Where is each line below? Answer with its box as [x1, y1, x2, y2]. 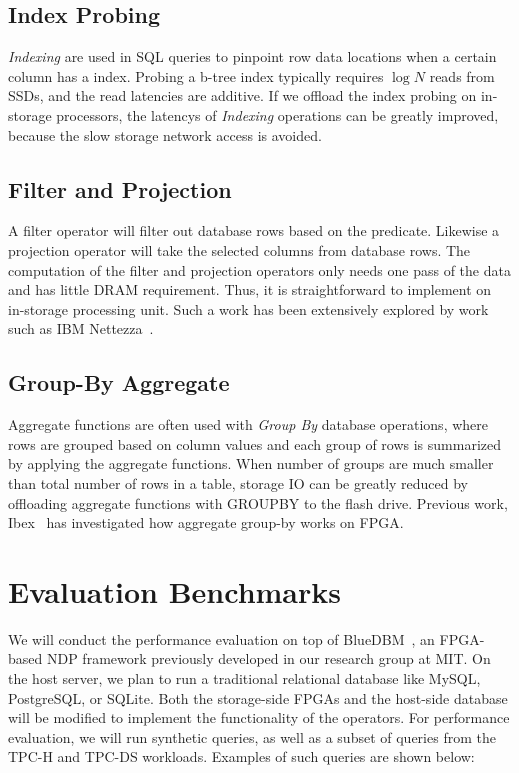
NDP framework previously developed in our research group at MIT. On [46, 648, 491, 669]
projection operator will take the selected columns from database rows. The [8, 239, 471, 260]
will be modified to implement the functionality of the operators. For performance [8, 707, 510, 728]
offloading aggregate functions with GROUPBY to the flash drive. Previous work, [8, 492, 508, 513]
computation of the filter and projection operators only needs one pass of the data [8, 259, 511, 280]
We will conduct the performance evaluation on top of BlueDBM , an [8, 628, 435, 649]
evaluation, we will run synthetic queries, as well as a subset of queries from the [8, 726, 496, 747]
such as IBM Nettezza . [8, 318, 154, 339]
